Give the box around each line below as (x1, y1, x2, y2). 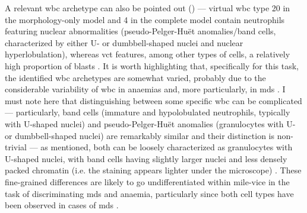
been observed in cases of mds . (5, 199, 119, 211)
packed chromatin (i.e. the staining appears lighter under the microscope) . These (5, 164, 302, 176)
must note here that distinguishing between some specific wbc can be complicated (5, 94, 302, 106)
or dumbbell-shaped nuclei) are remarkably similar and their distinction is (5, 129, 275, 141)
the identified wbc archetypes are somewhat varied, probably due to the (5, 71, 266, 83)
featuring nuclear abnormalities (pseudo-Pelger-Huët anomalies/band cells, (5, 25, 276, 37)
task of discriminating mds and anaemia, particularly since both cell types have (5, 187, 294, 199)
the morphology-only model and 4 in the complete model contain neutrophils (5, 13, 285, 25)
